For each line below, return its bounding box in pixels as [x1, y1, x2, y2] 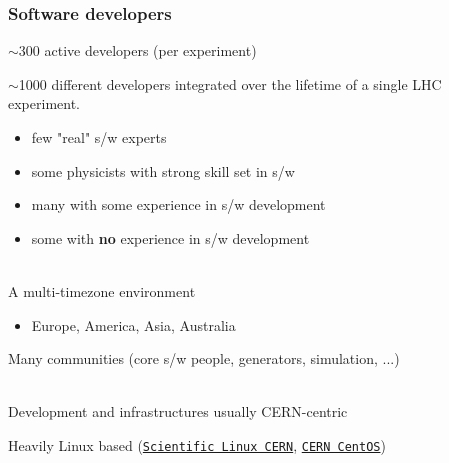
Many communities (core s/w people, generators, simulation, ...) [8, 348, 400, 369]
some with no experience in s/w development [31, 227, 310, 248]
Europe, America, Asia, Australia [31, 314, 236, 335]
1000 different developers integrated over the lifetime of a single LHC [18, 73, 442, 94]
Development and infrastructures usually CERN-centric [8, 401, 348, 422]
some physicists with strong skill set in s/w [31, 160, 295, 181]
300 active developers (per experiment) [18, 40, 257, 61]
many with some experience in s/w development [31, 194, 326, 215]
